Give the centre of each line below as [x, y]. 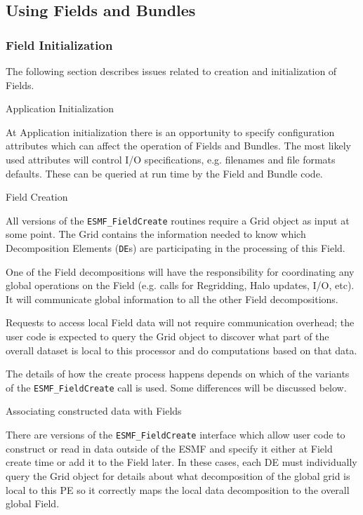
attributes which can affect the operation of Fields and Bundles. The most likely [178, 146]
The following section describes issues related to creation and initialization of [171, 71]
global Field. [33, 503]
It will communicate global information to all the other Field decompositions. [172, 299]
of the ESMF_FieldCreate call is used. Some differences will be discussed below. [176, 387]
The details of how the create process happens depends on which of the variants [178, 374]
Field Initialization [59, 45]
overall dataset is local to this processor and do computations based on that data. [181, 350]
